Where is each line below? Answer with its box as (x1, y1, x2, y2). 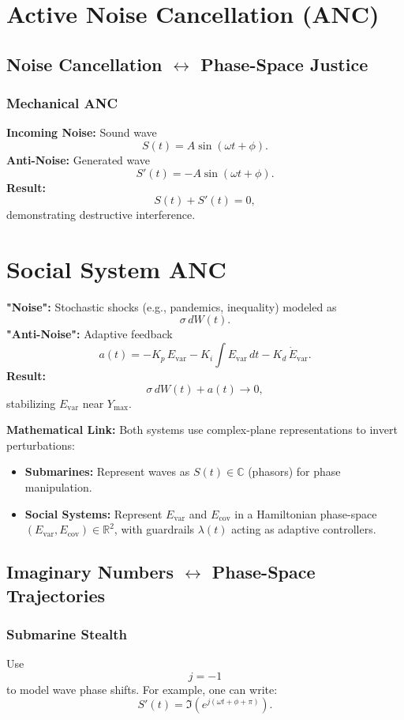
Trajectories (6, 582, 106, 607)
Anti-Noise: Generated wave (6, 151, 151, 168)
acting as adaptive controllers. (231, 521, 376, 537)
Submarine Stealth (6, 624, 128, 643)
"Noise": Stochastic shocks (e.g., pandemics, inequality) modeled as (6, 298, 337, 315)
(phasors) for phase (248, 463, 341, 480)
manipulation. (24, 479, 92, 496)
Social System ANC (6, 252, 226, 285)
